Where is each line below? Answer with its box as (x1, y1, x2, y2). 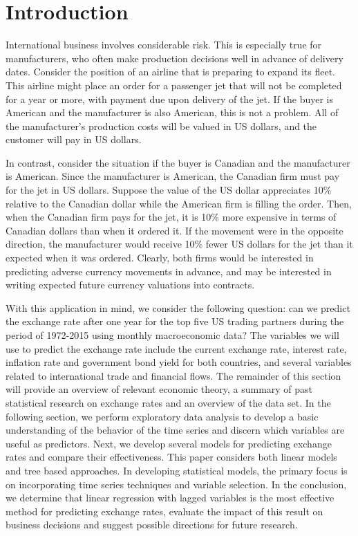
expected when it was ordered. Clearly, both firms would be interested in (6, 250, 314, 265)
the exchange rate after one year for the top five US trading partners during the (6, 314, 344, 329)
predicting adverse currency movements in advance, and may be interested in (6, 264, 332, 278)
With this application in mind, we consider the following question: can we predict (6, 300, 350, 315)
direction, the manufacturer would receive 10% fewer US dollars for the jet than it (6, 237, 353, 251)
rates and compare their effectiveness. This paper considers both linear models (6, 450, 337, 464)
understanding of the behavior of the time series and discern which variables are (6, 423, 345, 437)
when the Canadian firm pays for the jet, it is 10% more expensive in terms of (6, 210, 337, 224)
